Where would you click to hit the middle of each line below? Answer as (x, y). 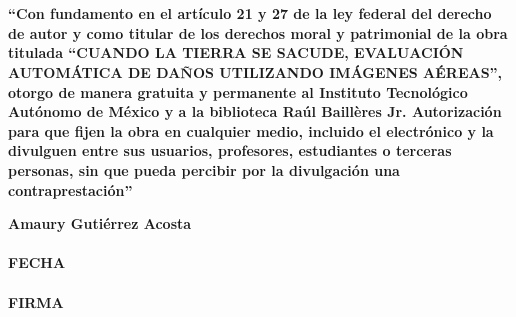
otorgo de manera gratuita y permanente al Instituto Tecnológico (238, 91)
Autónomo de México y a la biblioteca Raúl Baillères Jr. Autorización (255, 111)
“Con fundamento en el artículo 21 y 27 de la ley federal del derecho (250, 13)
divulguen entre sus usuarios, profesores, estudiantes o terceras (230, 150)
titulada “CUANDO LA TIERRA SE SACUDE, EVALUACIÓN (236, 52)
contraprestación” (70, 189)
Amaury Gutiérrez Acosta (100, 223)
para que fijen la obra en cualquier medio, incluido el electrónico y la (251, 130)
